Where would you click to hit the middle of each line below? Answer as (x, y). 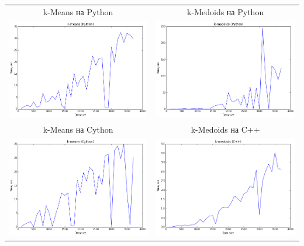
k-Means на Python (78, 11)
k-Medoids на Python (226, 11)
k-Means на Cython (78, 129)
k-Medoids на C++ (225, 129)
